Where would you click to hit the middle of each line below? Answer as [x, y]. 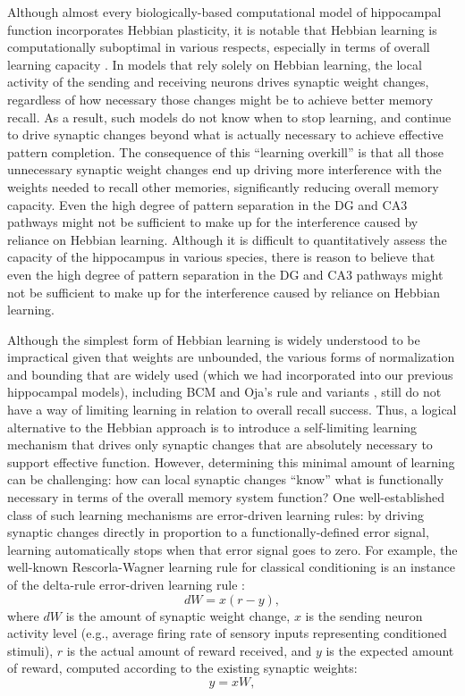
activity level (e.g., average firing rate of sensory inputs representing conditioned [227, 633]
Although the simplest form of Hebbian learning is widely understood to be [214, 339]
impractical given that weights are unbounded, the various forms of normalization [231, 357]
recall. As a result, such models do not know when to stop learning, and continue [229, 117]
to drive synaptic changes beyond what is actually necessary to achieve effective [225, 134]
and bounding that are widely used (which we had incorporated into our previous [230, 374]
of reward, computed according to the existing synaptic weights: [182, 668]
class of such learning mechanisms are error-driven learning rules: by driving [216, 514]
